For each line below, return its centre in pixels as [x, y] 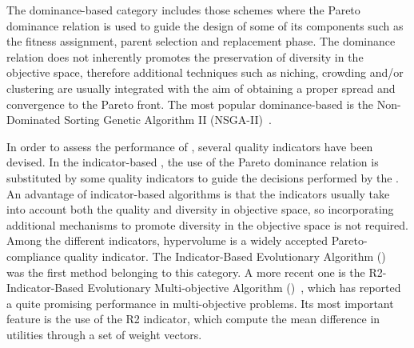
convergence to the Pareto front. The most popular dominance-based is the [190, 104]
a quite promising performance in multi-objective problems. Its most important [200, 303]
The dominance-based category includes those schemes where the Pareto [183, 10]
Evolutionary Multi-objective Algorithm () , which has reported [244, 288]
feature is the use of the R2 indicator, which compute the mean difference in [193, 319]
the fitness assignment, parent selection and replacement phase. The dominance [201, 41]
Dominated [34, 120]
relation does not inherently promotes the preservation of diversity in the [185, 56]
